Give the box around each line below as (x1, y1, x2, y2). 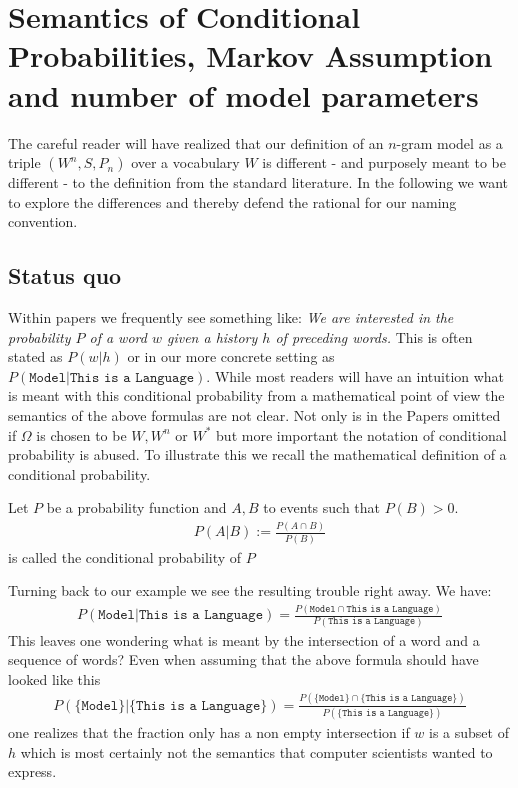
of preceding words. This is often (275, 326, 473, 347)
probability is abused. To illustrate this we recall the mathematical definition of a (8, 444, 507, 465)
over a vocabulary (131, 152, 240, 173)
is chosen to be (36, 424, 127, 445)
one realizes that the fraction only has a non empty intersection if (8, 721, 410, 742)
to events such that (263, 497, 381, 518)
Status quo (8, 260, 122, 291)
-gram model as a (396, 132, 503, 153)
